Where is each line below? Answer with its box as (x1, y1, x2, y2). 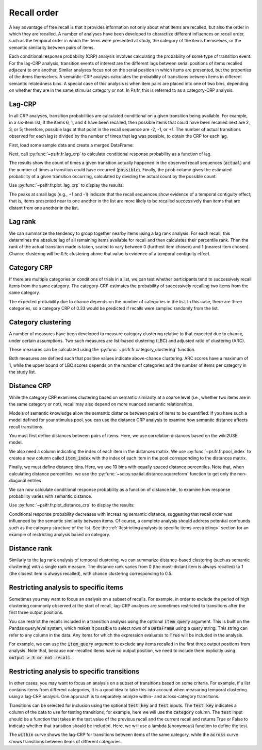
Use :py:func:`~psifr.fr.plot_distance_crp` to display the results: (9, 502, 135, 508)
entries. (27, 478, 43, 484)
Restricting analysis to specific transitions (9, 667, 140, 675)
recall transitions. (9, 424, 44, 429)
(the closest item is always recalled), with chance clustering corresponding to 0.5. (9, 571, 173, 576)
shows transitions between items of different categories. (9, 738, 122, 744)
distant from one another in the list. (9, 205, 80, 211)
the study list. (9, 369, 36, 375)
